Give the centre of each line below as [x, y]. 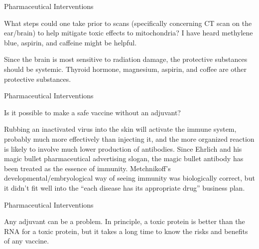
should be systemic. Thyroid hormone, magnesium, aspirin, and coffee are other [126, 69]
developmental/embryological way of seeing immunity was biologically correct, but [129, 178]
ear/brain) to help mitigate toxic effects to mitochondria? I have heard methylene [129, 33]
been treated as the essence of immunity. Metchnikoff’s [87, 168]
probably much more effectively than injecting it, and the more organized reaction [129, 138]
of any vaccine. [27, 241]
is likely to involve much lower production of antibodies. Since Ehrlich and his [123, 148]
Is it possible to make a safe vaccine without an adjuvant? [92, 112]
